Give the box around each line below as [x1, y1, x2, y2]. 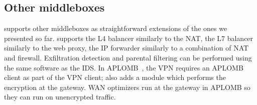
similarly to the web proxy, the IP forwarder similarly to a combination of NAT [4, 42, 249, 53]
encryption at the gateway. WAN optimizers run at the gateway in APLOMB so [4, 81, 250, 92]
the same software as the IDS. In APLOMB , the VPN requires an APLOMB [4, 62, 243, 72]
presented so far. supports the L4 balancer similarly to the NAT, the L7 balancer [4, 32, 253, 43]
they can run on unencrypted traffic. [4, 91, 116, 102]
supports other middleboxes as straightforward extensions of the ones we [4, 23, 227, 33]
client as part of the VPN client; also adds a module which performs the [4, 72, 226, 82]
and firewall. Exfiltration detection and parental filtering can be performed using [4, 52, 252, 62]
